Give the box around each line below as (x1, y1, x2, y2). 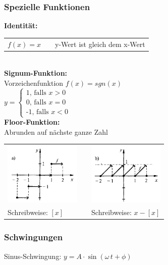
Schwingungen (4, 231, 63, 243)
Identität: (4, 20, 38, 31)
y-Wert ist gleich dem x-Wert (55, 38, 145, 49)
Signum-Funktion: (4, 68, 68, 78)
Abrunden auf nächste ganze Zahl (4, 126, 108, 137)
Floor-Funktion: (4, 117, 60, 127)
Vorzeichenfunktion (4, 77, 64, 88)
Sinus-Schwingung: (4, 250, 62, 261)
